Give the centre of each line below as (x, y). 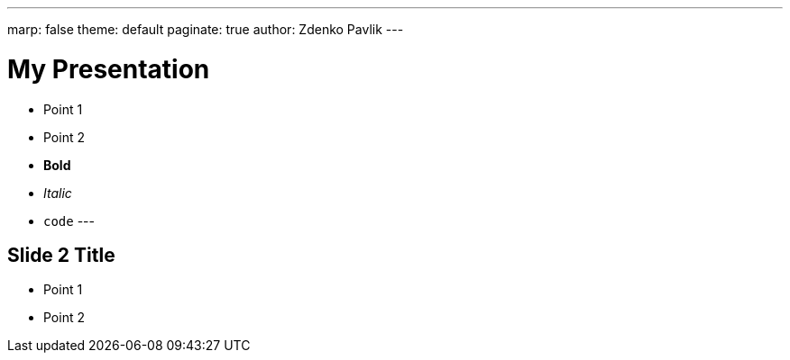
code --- (69, 220)
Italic (58, 193)
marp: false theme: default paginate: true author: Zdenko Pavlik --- (206, 29)
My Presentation (109, 69)
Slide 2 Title (61, 255)
